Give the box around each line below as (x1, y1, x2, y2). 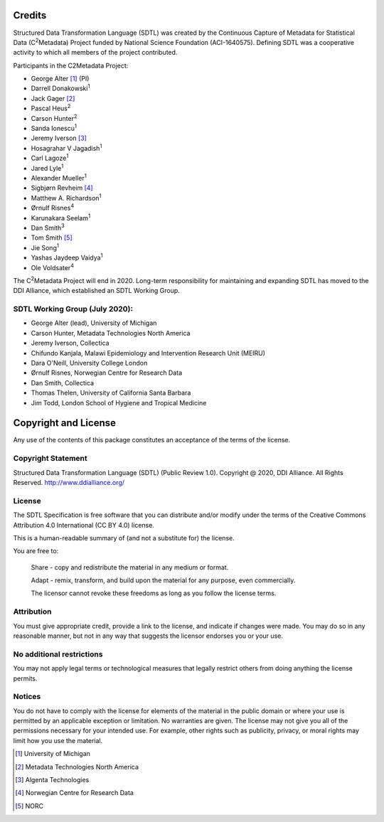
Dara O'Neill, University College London (31, 358, 148, 367)
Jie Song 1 (31, 242, 60, 252)
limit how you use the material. (13, 736, 103, 744)
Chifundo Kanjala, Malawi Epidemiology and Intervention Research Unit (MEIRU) (31, 348, 266, 357)
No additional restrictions (13, 649, 103, 659)
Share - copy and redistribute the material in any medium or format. (31, 562, 229, 572)
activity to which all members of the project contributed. (13, 48, 178, 57)
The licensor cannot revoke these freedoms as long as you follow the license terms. (31, 589, 277, 597)
